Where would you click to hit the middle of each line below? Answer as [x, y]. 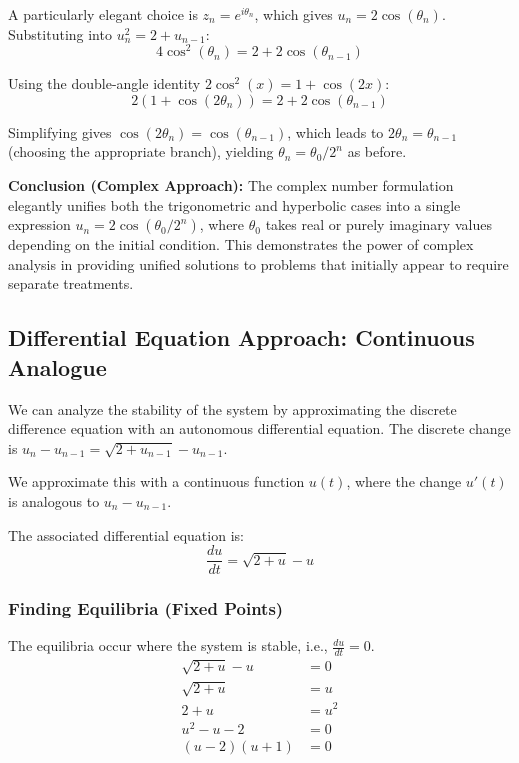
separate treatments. [71, 283]
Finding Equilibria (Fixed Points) [146, 608]
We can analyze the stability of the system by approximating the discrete [232, 408]
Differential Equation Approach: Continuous [241, 337]
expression [39, 224]
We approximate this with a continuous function [156, 481]
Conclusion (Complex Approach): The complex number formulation [231, 185]
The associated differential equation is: [126, 534]
